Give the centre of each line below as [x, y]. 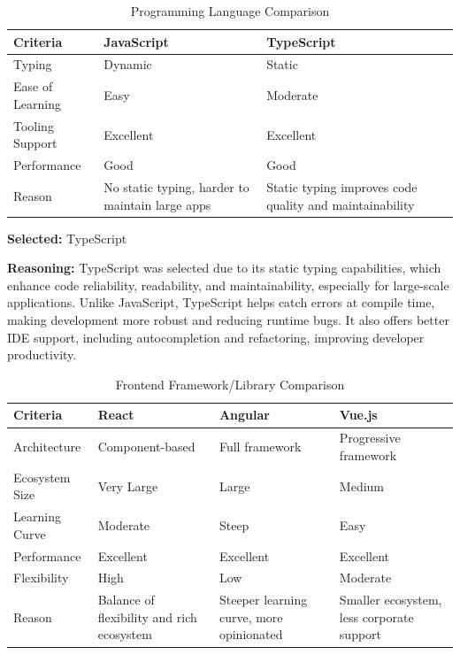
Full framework [260, 447]
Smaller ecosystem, [391, 600]
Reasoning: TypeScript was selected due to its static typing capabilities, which [224, 268]
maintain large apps [157, 204]
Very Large [128, 485]
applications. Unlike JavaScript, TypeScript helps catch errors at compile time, [221, 302]
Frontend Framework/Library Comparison [230, 384]
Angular [244, 415]
